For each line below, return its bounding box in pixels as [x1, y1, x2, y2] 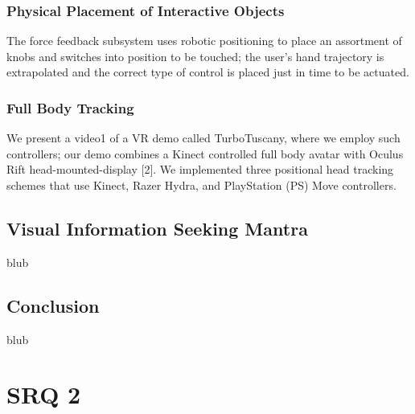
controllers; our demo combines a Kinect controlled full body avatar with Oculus [6, 145, 404, 162]
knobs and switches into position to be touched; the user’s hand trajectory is [6, 47, 384, 64]
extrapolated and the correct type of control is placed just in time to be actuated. [6, 64, 409, 80]
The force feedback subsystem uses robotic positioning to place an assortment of [6, 32, 402, 49]
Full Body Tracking [6, 97, 134, 117]
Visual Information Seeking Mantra [6, 215, 308, 240]
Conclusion [6, 293, 100, 318]
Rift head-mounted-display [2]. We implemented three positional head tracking [6, 161, 394, 178]
